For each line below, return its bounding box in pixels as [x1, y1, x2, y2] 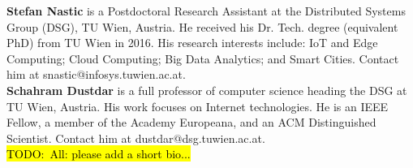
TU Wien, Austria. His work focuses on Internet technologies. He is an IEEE [6, 97, 389, 114]
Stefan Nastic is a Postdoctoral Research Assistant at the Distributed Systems [6, 2, 406, 19]
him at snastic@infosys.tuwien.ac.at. [6, 66, 186, 83]
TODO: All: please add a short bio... [6, 145, 191, 162]
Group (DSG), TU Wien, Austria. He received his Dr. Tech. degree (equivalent [6, 18, 398, 35]
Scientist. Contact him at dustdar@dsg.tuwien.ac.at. [6, 129, 265, 146]
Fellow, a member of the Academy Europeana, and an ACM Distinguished [6, 114, 376, 131]
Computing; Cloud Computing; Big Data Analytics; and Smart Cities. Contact [6, 50, 399, 67]
